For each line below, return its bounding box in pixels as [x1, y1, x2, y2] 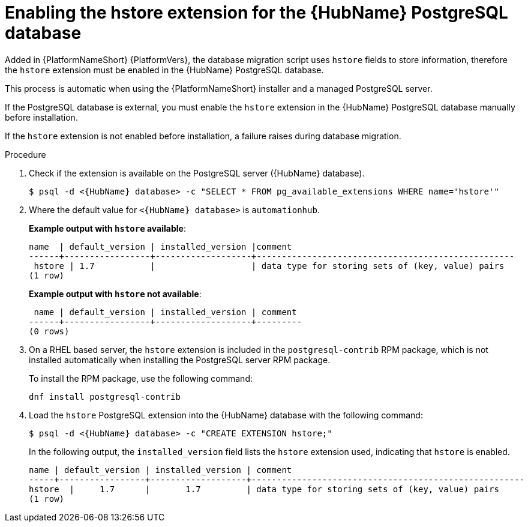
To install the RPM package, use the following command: [29, 373, 253, 384]
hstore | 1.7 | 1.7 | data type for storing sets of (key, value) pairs [29, 484, 499, 494]
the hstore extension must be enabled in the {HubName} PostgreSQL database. [5, 64, 324, 75]
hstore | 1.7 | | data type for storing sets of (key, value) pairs [34, 260, 505, 271]
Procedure [5, 149, 46, 160]
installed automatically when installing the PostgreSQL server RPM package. [29, 354, 331, 365]
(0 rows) [29, 326, 70, 336]
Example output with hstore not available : [29, 288, 202, 299]
